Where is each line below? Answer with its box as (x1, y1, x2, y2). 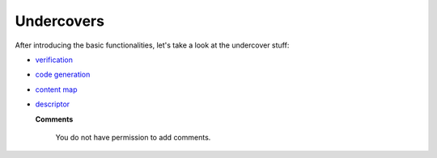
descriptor (35, 99, 70, 109)
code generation (35, 69, 91, 80)
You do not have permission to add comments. (55, 132, 211, 142)
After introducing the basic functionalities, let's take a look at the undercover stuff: (15, 40, 290, 50)
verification (35, 55, 73, 64)
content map (35, 85, 78, 94)
